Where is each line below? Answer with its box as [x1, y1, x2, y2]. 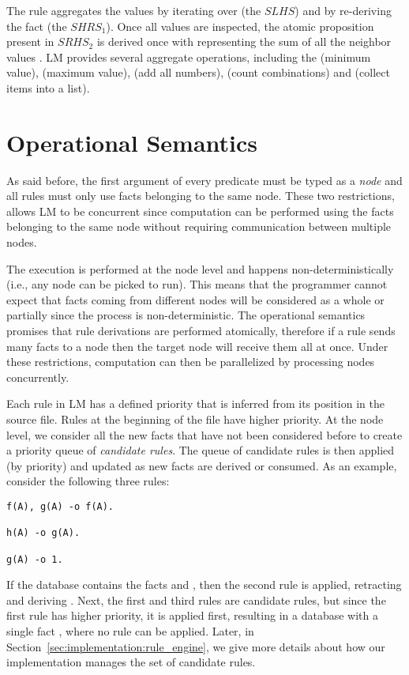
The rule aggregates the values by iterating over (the [6, 2, 261, 18]
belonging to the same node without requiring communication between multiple [6, 218, 392, 235]
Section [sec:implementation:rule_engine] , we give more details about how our [6, 638, 385, 654]
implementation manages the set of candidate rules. [6, 654, 256, 670]
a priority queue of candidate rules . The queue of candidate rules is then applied [6, 442, 395, 458]
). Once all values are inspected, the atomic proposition [106, 17, 374, 34]
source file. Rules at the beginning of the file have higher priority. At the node [6, 411, 384, 427]
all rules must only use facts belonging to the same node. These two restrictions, [6, 187, 395, 204]
